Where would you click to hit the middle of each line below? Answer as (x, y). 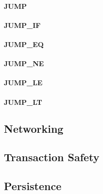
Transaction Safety (52, 157)
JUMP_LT (23, 102)
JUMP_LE (23, 83)
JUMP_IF (22, 25)
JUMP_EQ (24, 44)
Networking (34, 128)
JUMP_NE (24, 63)
